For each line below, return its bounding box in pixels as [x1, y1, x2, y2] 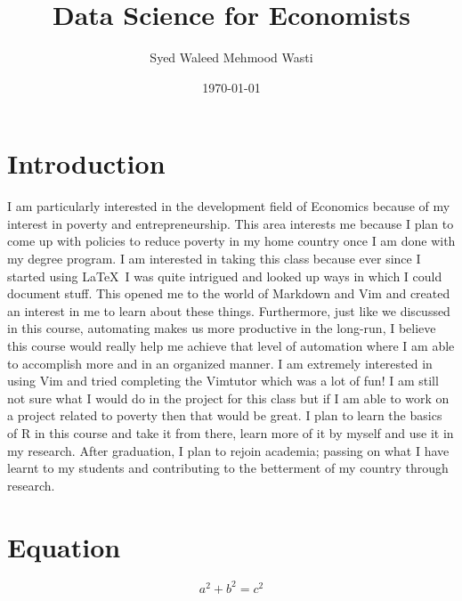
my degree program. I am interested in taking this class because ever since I [7, 249, 421, 268]
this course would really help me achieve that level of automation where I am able [7, 337, 455, 354]
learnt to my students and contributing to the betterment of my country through [7, 459, 449, 477]
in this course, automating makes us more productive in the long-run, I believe [7, 319, 436, 337]
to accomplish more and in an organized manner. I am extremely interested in [7, 353, 433, 372]
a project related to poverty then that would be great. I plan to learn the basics [7, 406, 442, 425]
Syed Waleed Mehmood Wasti [150, 48, 313, 67]
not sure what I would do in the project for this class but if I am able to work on [7, 388, 450, 407]
